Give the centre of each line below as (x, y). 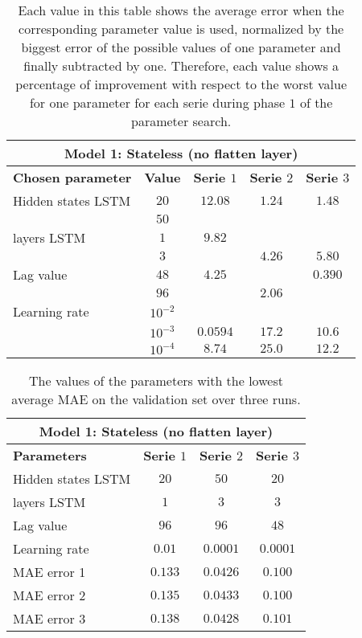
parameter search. (181, 121)
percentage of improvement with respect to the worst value (181, 84)
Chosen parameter (72, 177)
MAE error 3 (49, 618)
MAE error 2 (49, 595)
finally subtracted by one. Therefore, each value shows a (181, 65)
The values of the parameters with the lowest (156, 380)
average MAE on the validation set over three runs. (156, 399)
